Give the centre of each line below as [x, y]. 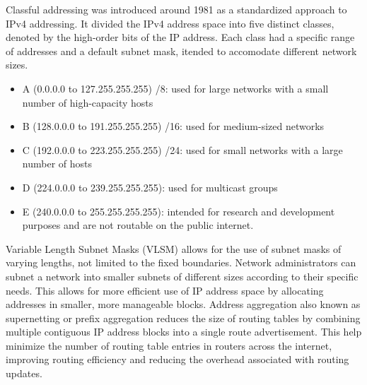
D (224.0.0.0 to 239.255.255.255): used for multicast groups [150, 187]
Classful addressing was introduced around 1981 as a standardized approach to [176, 9]
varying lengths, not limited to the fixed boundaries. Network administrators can [181, 262]
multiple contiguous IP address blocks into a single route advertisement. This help [184, 332]
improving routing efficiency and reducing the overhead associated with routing [177, 359]
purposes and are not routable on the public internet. [138, 225]
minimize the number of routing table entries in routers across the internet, [169, 345]
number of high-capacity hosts [88, 102]
